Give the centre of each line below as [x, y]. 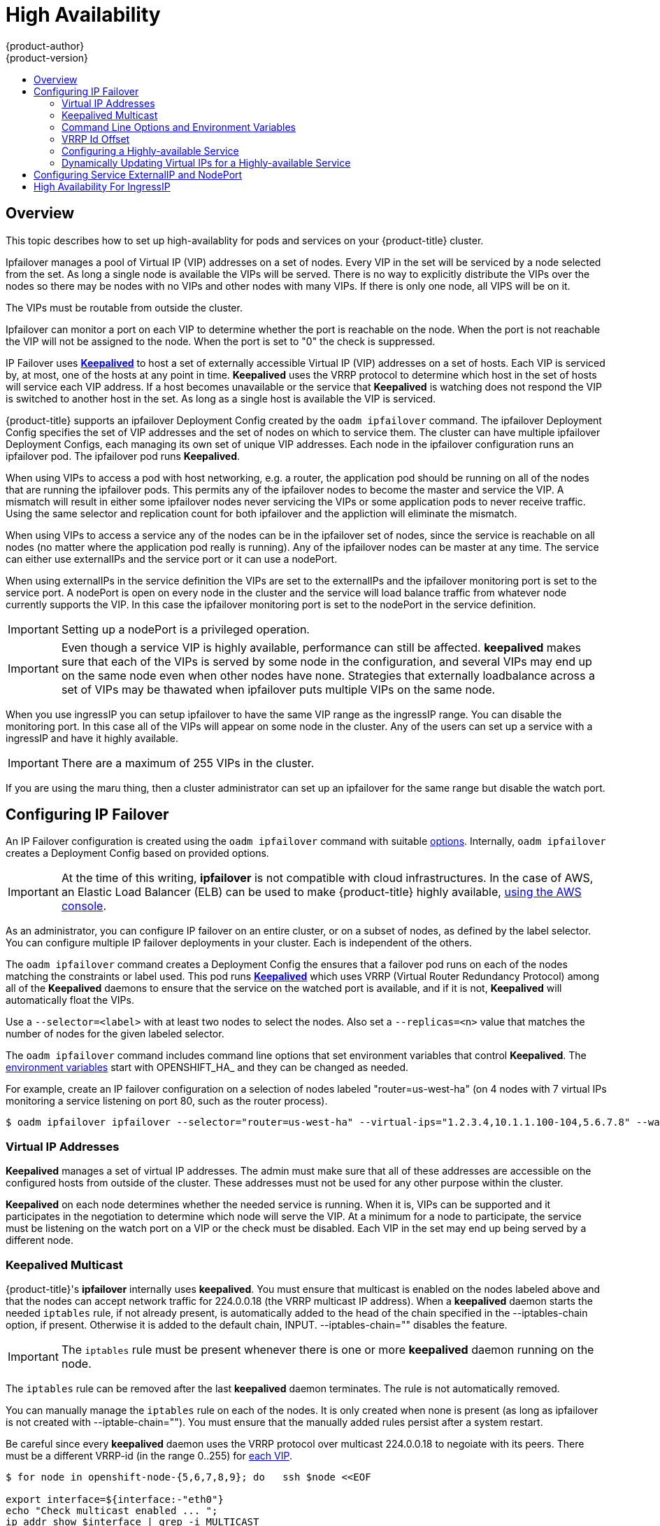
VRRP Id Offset [96, 139]
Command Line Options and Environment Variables [179, 127]
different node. [40, 1240]
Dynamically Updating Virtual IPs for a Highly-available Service [206, 162]
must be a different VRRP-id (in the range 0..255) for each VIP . [149, 1455]
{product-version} [47, 57]
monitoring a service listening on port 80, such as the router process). [167, 1101]
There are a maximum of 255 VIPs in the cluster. [188, 763]
